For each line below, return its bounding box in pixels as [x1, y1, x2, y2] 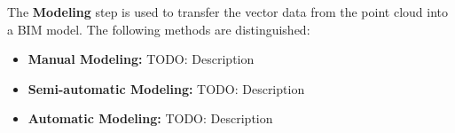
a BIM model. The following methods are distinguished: [7, 20, 310, 38]
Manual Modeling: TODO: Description [27, 50, 255, 68]
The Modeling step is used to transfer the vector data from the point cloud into [7, 3, 449, 20]
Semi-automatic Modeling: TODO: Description [27, 79, 305, 98]
